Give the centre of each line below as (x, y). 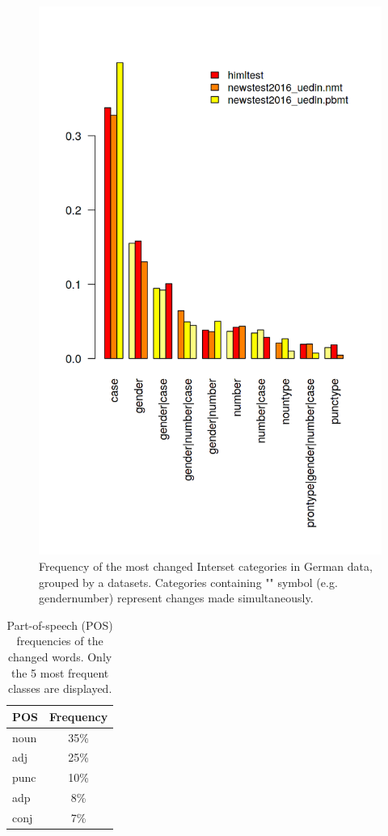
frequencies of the (60, 641)
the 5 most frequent (60, 672)
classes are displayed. (60, 688)
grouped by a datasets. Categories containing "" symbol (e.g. (188, 582)
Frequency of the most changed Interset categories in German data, (206, 566)
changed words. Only (60, 656)
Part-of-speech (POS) (60, 625)
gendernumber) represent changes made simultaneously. (176, 598)
